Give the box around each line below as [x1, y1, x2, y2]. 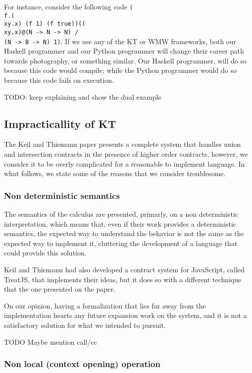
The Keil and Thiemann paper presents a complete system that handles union [4, 139, 241, 149]
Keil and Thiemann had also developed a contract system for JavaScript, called [4, 264, 245, 275]
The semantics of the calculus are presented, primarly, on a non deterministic [4, 209, 239, 219]
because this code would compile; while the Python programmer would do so [4, 65, 237, 75]
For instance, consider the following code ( [4, 1, 133, 11]
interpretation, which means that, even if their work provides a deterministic [4, 218, 237, 229]
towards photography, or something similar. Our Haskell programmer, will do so [4, 55, 247, 65]
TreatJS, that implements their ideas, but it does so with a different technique [4, 274, 242, 284]
